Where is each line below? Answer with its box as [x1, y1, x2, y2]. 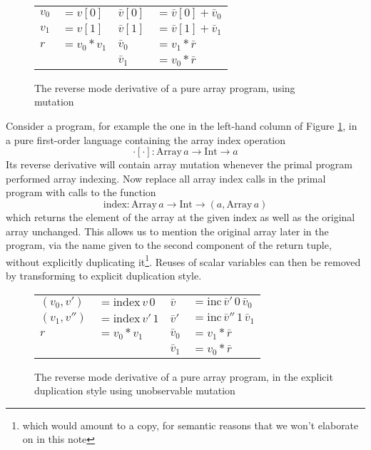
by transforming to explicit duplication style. [6, 268, 202, 283]
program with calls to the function [6, 185, 156, 200]
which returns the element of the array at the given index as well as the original [6, 210, 355, 225]
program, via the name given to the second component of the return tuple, [6, 237, 332, 252]
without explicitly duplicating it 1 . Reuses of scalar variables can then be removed [6, 252, 361, 269]
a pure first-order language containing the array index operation [6, 132, 286, 147]
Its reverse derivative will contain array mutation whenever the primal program [6, 157, 352, 172]
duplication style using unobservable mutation [34, 383, 235, 398]
